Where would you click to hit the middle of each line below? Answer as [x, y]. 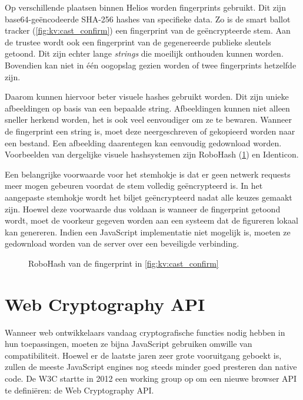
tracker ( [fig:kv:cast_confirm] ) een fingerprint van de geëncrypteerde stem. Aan [148, 30]
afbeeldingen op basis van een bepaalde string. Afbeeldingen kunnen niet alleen [147, 108]
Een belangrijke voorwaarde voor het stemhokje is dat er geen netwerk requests [148, 174]
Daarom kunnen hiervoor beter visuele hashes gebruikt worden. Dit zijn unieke [147, 96]
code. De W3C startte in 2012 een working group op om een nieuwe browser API [151, 378]
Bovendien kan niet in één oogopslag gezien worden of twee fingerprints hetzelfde [151, 65]
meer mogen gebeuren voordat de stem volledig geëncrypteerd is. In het [134, 186]
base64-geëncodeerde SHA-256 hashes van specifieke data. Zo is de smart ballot [148, 19]
